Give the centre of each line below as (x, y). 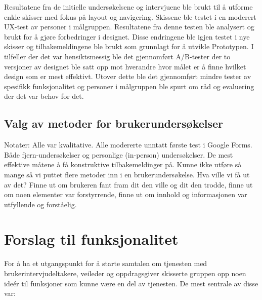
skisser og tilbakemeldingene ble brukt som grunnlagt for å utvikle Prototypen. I (129, 46)
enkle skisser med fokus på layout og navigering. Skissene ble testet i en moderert (130, 16)
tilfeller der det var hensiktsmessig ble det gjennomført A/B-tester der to (117, 56)
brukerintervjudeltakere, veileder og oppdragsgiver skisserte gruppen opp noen (125, 273)
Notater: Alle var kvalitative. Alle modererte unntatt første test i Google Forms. (128, 145)
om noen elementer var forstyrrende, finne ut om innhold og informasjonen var (126, 194)
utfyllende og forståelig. (40, 204)
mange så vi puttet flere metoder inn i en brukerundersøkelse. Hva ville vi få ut (127, 174)
